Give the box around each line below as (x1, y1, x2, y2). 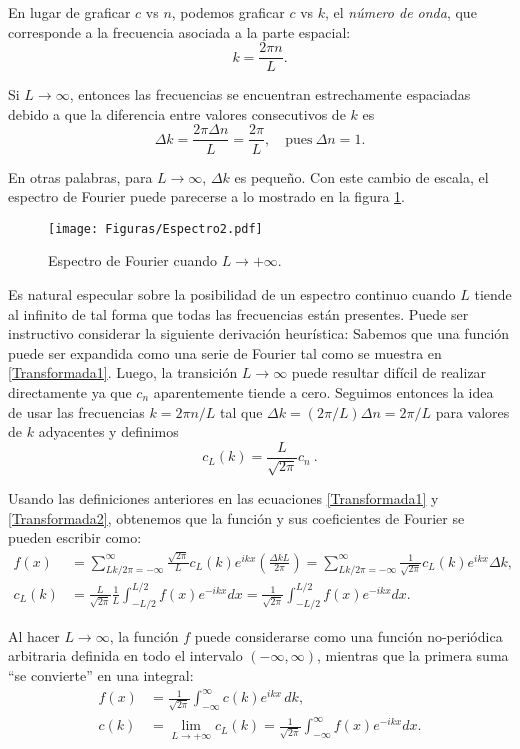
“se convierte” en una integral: (8, 664, 194, 685)
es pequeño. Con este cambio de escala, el (234, 166, 489, 187)
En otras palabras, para (8, 166, 153, 187)
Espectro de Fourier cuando (48, 250, 217, 271)
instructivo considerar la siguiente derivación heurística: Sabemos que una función (8, 323, 510, 344)
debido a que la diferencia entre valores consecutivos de (8, 103, 346, 124)
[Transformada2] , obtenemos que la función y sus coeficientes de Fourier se (8, 507, 465, 528)
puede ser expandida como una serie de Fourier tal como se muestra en (8, 342, 442, 363)
